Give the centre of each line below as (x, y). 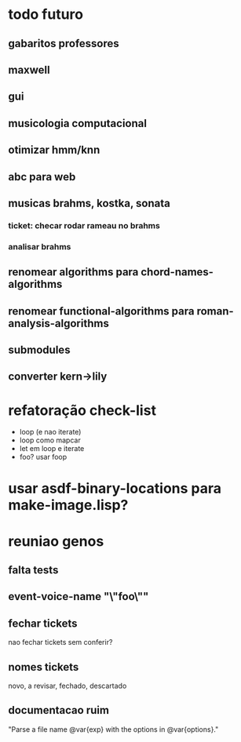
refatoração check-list (82, 410)
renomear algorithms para (73, 272)
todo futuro (46, 15)
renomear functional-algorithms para (101, 311)
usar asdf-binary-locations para (115, 489)
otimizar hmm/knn (54, 150)
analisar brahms (40, 246)
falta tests (33, 570)
